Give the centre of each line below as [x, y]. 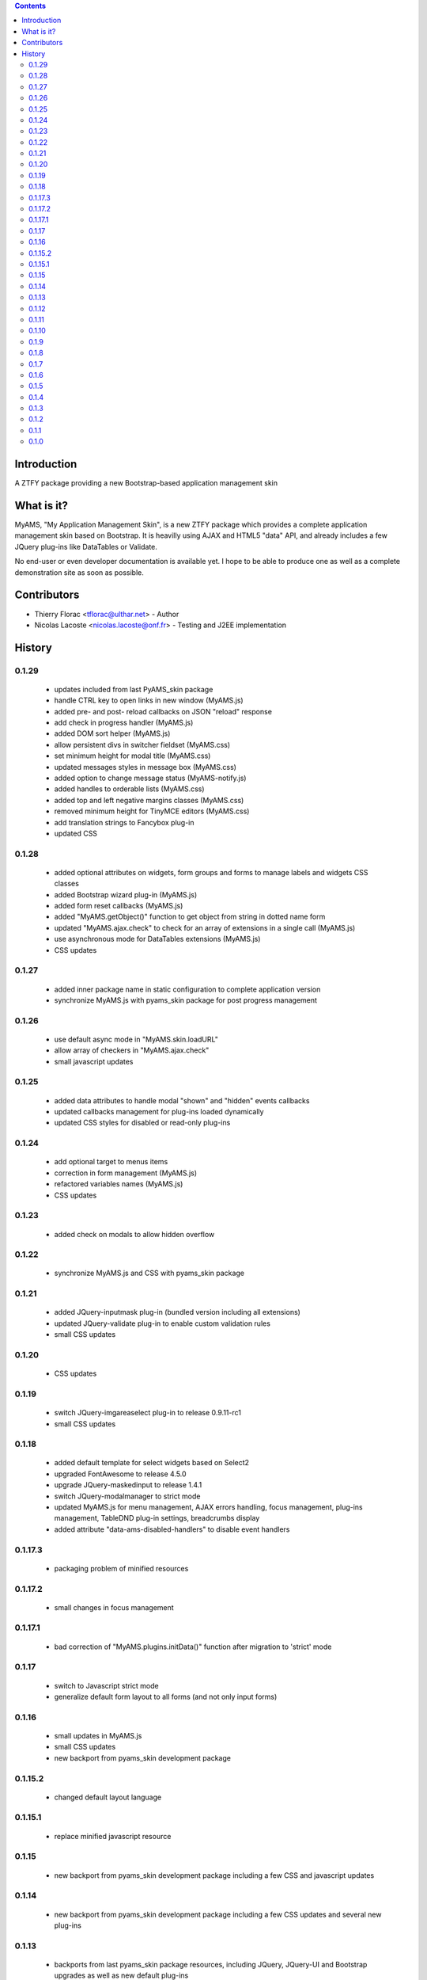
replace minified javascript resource [113, 1836]
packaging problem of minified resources [121, 1568]
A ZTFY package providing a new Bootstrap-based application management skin [146, 483]
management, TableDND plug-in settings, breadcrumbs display [157, 1518]
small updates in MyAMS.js [98, 1735]
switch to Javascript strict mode [106, 1685]
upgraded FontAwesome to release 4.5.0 [120, 1474]
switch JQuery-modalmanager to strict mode [127, 1496]
